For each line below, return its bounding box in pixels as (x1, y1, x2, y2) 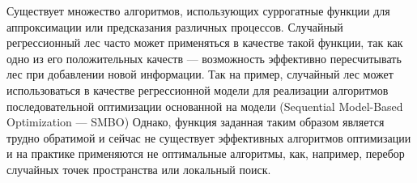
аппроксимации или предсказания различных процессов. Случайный (6, 18, 343, 35)
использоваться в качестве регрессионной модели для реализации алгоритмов (6, 81, 389, 98)
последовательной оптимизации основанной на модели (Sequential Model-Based (6, 97, 403, 114)
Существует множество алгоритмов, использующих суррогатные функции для (6, 2, 390, 19)
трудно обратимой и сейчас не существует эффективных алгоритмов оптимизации (6, 129, 411, 146)
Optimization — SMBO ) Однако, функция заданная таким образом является (6, 113, 385, 130)
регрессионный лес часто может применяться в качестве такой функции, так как (6, 34, 403, 51)
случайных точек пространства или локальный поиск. (6, 160, 271, 177)
